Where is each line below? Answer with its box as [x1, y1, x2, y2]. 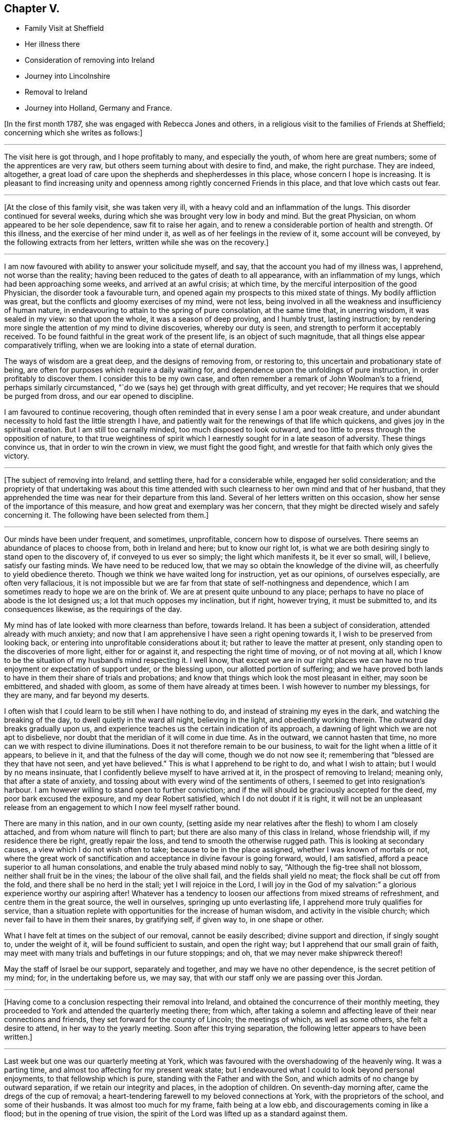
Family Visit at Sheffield [25, 24, 104, 33]
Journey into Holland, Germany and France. [25, 103, 172, 113]
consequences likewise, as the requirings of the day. [4, 605, 182, 614]
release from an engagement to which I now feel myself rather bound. [4, 803, 240, 812]
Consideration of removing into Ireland [25, 56, 155, 65]
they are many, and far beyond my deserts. [4, 691, 149, 700]
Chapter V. [4, 2, 60, 15]
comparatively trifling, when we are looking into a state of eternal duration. [4, 341, 256, 350]
